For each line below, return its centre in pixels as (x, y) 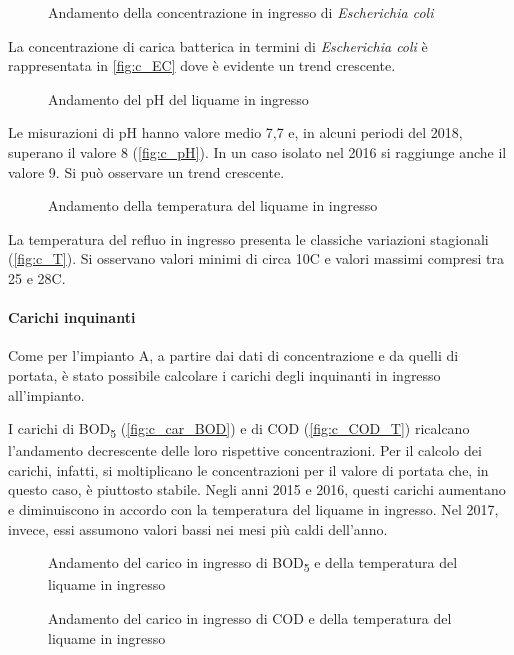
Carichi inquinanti (72, 317)
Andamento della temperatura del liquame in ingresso (213, 205)
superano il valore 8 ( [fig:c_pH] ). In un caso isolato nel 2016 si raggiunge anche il (257, 151)
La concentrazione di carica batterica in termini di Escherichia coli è (218, 45)
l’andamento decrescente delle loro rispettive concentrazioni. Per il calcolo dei (245, 450)
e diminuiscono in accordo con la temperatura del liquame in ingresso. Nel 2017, (253, 509)
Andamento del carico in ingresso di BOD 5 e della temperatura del (253, 563)
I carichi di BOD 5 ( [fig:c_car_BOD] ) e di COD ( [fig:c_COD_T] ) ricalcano (239, 429)
